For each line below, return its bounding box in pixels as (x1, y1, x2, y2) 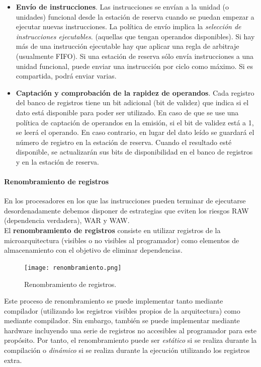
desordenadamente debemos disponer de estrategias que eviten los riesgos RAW (4, 205, 249, 215)
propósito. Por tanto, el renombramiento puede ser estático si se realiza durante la (4, 335, 257, 345)
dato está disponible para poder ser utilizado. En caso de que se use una (16, 107, 239, 117)
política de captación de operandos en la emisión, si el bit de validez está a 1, (16, 117, 254, 127)
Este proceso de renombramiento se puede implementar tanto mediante (4, 296, 223, 306)
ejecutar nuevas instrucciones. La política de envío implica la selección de (16, 21, 241, 32)
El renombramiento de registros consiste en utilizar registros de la (4, 225, 221, 236)
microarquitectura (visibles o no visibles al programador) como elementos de (4, 235, 239, 245)
